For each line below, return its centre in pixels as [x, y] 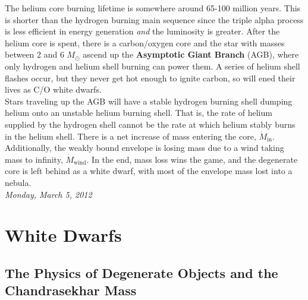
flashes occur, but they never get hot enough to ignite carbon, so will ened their [150, 78]
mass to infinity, [34, 159]
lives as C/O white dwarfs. [53, 89]
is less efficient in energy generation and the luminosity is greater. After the [142, 31]
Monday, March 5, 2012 [48, 194]
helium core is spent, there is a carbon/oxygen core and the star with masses [145, 42]
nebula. [18, 182]
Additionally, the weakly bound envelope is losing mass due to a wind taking [144, 148]
